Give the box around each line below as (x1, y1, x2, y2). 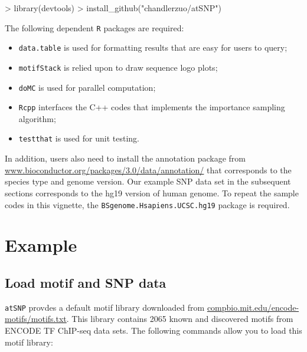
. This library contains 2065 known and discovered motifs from (66, 312, 293, 325)
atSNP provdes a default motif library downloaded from (5, 301, 205, 313)
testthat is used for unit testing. (18, 132, 139, 144)
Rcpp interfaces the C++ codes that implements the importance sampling (18, 101, 285, 113)
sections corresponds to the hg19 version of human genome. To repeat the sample (5, 186, 299, 199)
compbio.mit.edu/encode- (207, 301, 299, 313)
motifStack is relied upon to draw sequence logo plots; (18, 61, 218, 73)
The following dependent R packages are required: (5, 21, 184, 34)
